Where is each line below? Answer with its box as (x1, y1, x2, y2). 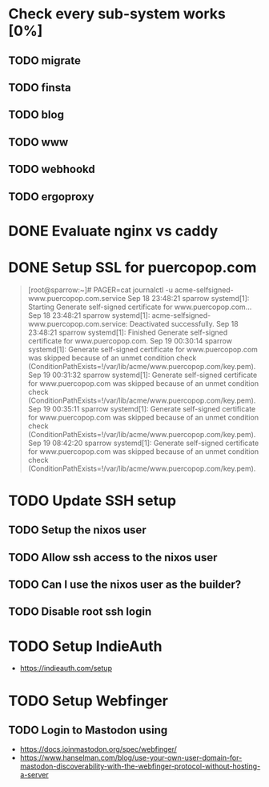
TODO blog (8, 108, 64, 122)
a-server (19, 770, 50, 780)
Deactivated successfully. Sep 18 (129, 319, 239, 328)
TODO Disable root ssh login (8, 605, 152, 619)
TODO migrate (8, 54, 82, 67)
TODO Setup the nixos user (8, 524, 147, 537)
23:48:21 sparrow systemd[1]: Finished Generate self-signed (27, 327, 228, 337)
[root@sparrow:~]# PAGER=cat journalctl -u (27, 285, 174, 295)
